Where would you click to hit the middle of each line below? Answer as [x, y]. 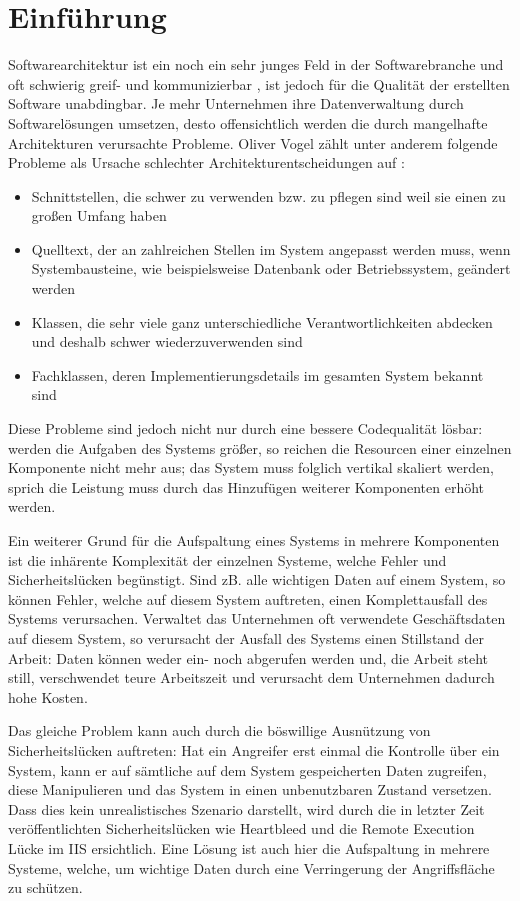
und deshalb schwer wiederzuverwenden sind [167, 341]
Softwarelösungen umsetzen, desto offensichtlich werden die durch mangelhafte [248, 122]
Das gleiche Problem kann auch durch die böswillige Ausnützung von [219, 730]
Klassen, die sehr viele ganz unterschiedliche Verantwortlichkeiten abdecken [262, 321]
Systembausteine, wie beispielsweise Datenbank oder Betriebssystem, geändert [271, 268]
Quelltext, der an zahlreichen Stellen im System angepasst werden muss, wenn [271, 248]
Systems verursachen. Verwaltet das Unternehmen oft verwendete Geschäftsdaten [257, 618]
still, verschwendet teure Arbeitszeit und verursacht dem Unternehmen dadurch [251, 677]
